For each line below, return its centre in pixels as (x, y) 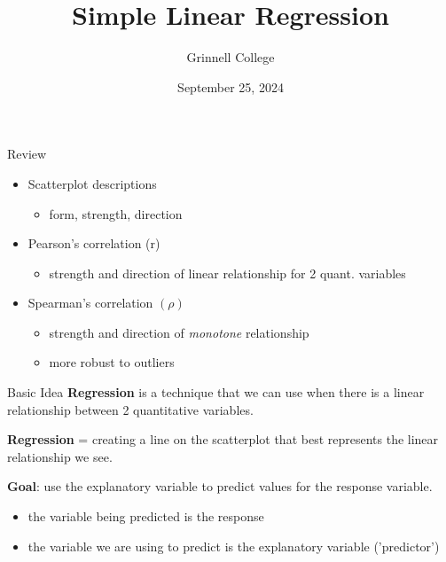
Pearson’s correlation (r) (94, 243)
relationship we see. (60, 456)
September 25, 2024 (231, 86)
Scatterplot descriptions (92, 183)
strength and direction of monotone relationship (179, 332)
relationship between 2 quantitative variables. (130, 409)
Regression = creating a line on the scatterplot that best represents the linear (223, 439)
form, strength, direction (116, 213)
